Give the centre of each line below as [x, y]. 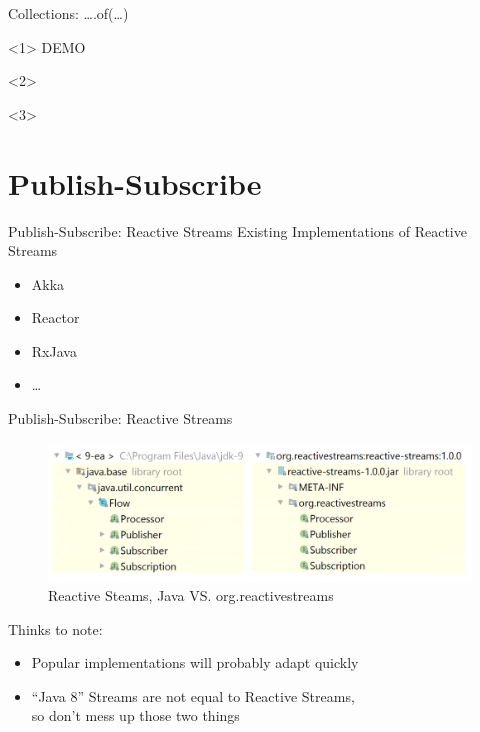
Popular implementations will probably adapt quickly [195, 662]
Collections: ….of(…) [68, 13]
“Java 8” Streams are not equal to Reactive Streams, [193, 695]
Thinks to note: [55, 628]
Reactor [55, 317]
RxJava [54, 350]
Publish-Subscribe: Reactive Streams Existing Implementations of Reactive [237, 230]
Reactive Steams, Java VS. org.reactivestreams [191, 595]
